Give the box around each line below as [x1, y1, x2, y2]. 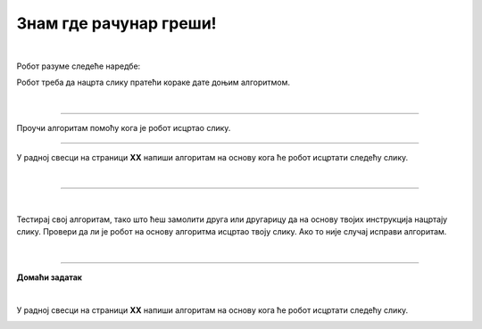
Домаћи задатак [16, 272, 82, 283]
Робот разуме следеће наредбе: [16, 61, 141, 71]
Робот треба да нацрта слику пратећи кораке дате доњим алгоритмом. [16, 77, 290, 88]
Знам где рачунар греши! [16, 13, 218, 33]
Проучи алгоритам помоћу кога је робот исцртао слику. [16, 123, 231, 134]
